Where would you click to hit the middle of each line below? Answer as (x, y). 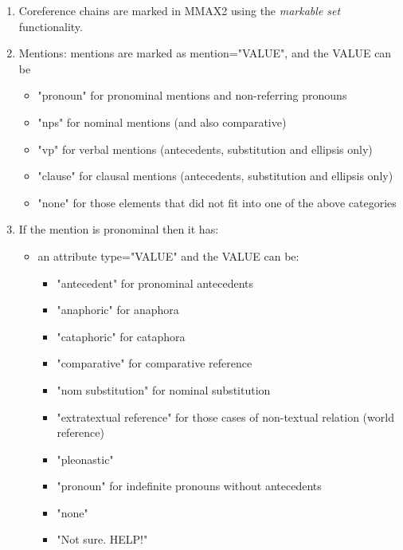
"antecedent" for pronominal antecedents (155, 283)
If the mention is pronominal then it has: (119, 229)
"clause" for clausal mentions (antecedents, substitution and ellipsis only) (215, 176)
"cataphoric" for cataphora (121, 336)
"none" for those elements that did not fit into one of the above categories (217, 202)
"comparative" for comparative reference (155, 363)
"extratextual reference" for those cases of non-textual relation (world (225, 416)
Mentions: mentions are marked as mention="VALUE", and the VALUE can (205, 53)
